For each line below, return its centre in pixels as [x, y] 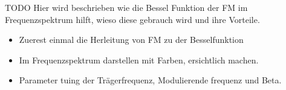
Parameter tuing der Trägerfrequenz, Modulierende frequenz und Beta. [150, 80]
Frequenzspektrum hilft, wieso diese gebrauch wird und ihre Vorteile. [132, 19]
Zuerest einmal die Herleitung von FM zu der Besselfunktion [131, 40]
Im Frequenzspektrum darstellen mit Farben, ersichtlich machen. [139, 59]
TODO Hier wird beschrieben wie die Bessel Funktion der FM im [126, 7]
